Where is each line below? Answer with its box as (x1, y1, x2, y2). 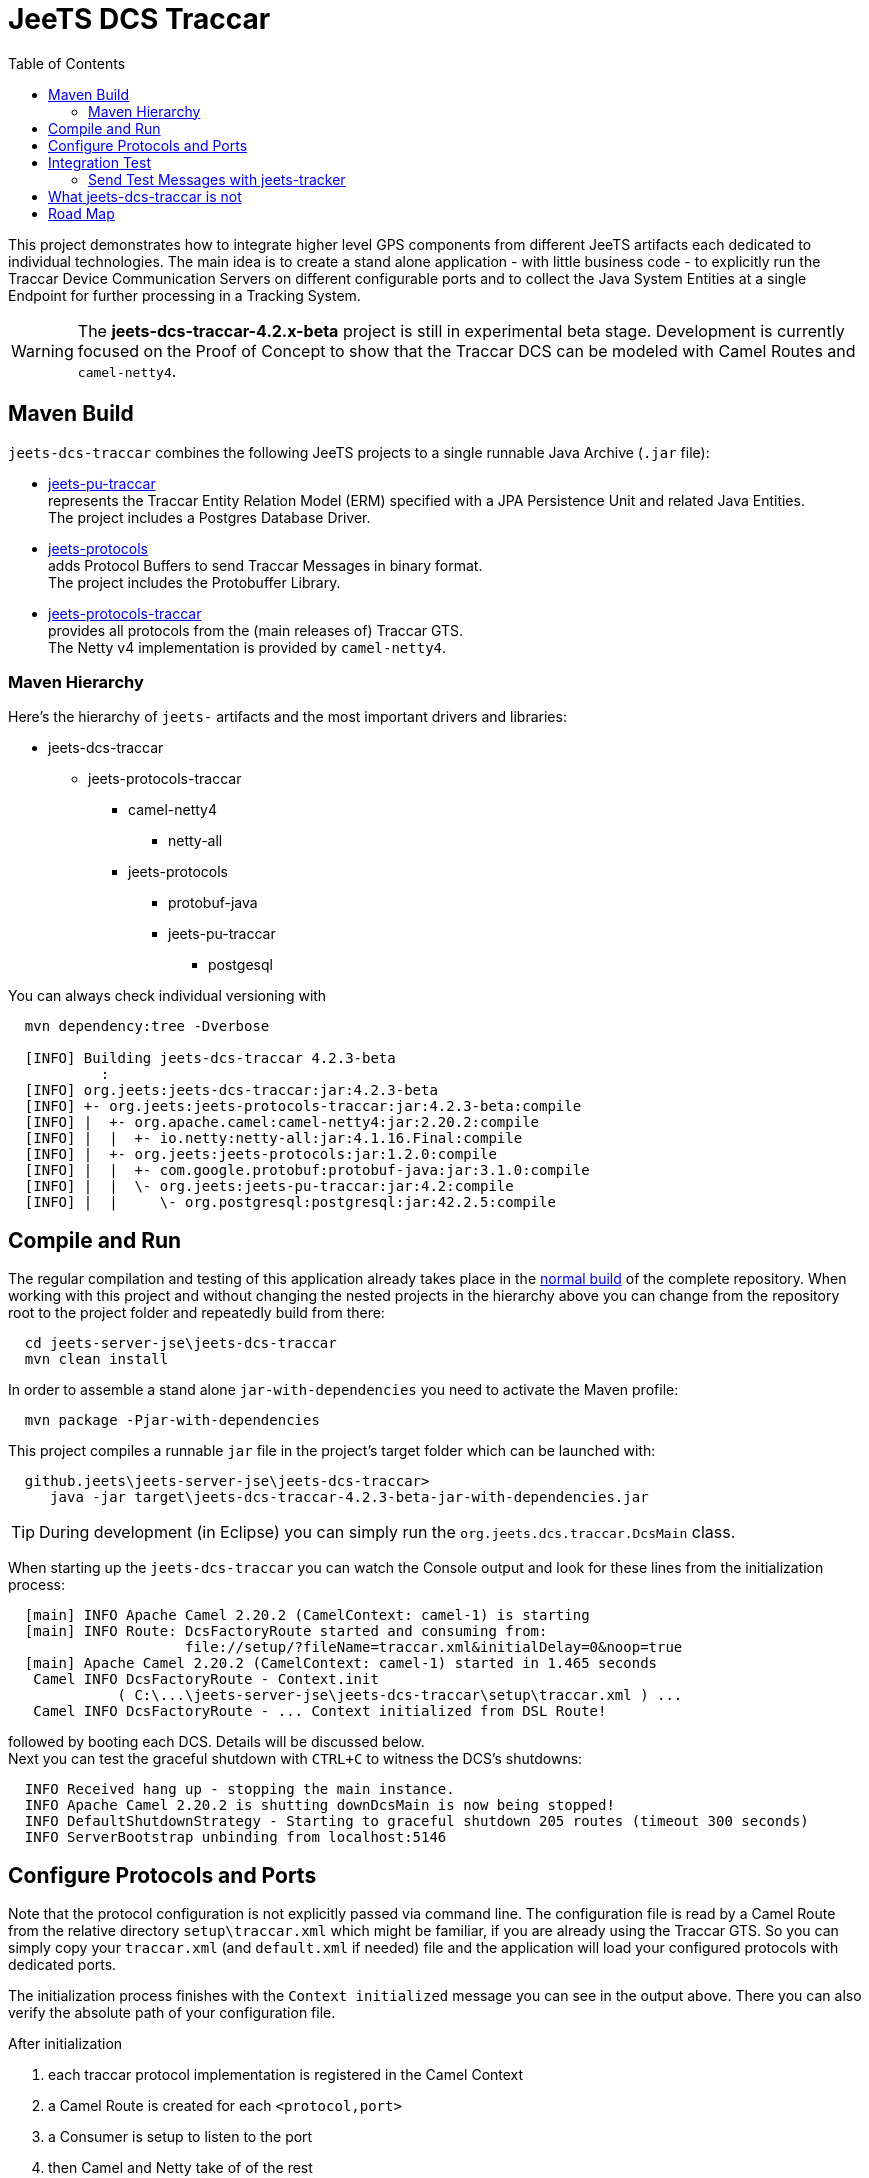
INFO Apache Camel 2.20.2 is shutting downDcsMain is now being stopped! (24, 1797, 615, 1814)
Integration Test (48, 153, 152, 171)
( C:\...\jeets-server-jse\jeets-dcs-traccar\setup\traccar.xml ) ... (117, 1687, 683, 1704)
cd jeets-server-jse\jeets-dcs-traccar (24, 1335, 337, 1352)
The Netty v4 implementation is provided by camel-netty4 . (48, 638, 447, 656)
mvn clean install (24, 1351, 169, 1368)
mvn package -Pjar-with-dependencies (24, 1412, 320, 1429)
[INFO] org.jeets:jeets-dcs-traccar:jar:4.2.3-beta (24, 1082, 438, 1099)
